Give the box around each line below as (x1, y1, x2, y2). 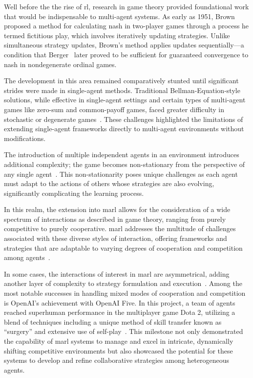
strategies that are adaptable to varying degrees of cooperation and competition (4, 242, 243, 253)
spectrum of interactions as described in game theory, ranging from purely (4, 213, 226, 224)
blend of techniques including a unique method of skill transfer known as (4, 316, 222, 327)
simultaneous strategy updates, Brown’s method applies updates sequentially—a (4, 40, 244, 50)
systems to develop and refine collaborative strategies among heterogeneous (4, 355, 230, 365)
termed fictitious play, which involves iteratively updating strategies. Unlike (4, 30, 230, 40)
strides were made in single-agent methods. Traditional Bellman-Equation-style (4, 85, 240, 95)
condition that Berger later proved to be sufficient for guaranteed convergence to (4, 49, 249, 59)
